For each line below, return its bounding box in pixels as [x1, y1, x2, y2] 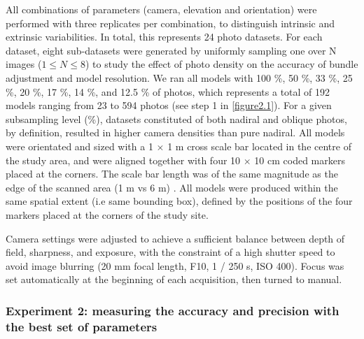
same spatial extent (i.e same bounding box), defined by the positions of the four [6, 194, 353, 208]
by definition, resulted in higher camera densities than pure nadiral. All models [6, 125, 345, 140]
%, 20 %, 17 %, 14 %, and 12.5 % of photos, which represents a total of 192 [6, 84, 330, 99]
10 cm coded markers [254, 152, 345, 167]
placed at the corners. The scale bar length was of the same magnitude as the [6, 166, 338, 181]
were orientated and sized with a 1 [6, 138, 153, 153]
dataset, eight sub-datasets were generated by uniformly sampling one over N [6, 43, 337, 57]
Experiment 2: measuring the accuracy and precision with [6, 301, 339, 319]
